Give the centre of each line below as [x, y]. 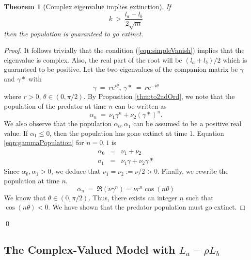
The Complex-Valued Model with [90, 249]
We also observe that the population [58, 123]
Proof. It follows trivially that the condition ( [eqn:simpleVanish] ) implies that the [124, 50]
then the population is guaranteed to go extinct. [74, 34]
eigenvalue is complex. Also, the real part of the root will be [93, 59]
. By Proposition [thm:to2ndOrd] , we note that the [159, 96]
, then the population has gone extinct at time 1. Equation [137, 133]
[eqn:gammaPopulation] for [44, 142]
